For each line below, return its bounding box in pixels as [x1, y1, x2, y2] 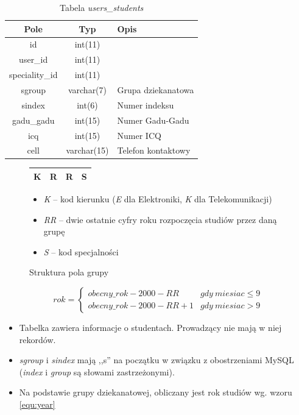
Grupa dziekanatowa [117, 83, 194, 96]
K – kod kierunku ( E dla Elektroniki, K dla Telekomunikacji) [43, 193, 272, 205]
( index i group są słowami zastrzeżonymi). [19, 365, 175, 378]
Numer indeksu [117, 98, 174, 111]
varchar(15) [66, 144, 109, 157]
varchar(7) [68, 83, 107, 96]
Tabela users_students [59, 1, 144, 13]
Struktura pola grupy [29, 266, 109, 278]
